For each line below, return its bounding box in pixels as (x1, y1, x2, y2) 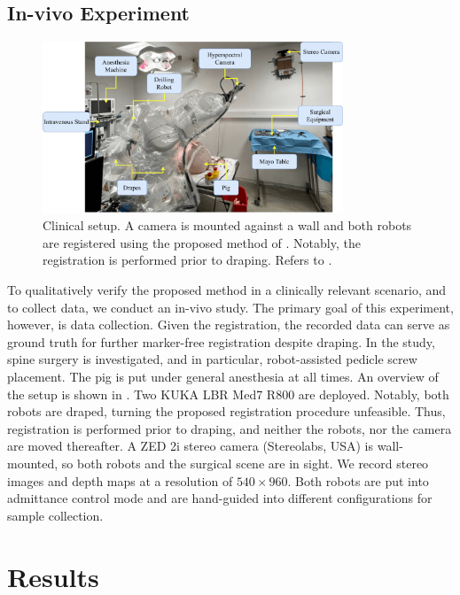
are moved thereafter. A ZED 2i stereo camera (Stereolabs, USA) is (7, 437, 374, 455)
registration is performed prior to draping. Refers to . (43, 251, 332, 269)
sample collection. (7, 506, 104, 524)
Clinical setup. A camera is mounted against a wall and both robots (43, 216, 412, 235)
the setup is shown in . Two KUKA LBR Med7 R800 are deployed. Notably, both (7, 384, 449, 403)
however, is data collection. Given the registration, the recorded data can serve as (7, 315, 450, 334)
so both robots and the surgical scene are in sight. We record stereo (61, 453, 429, 472)
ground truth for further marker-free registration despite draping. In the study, (7, 332, 435, 351)
